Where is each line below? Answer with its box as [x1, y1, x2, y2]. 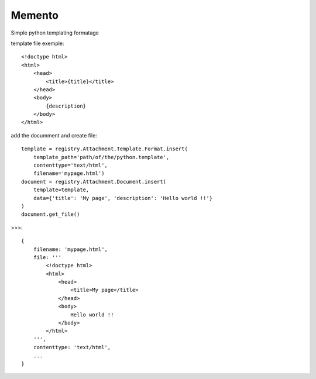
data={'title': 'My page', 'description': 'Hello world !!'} [33, 195, 213, 201]
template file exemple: [11, 40, 64, 47]
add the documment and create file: [11, 132, 98, 139]
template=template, [33, 187, 90, 193]
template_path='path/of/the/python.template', [33, 154, 170, 160]
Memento [11, 9, 59, 22]
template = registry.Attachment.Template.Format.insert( [21, 146, 188, 152]
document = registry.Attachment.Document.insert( [21, 178, 167, 185]
